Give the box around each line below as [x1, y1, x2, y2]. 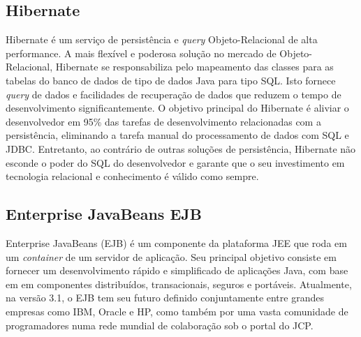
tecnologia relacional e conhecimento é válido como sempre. [6, 169, 259, 184]
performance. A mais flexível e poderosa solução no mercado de [6, 45, 277, 60]
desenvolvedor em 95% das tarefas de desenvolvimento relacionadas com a [6, 114, 321, 128]
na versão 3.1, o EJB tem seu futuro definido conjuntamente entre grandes [6, 290, 324, 305]
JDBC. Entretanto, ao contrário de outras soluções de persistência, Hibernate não [6, 141, 356, 156]
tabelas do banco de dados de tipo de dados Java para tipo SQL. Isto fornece [6, 73, 336, 87]
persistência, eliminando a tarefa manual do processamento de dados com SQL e [6, 128, 349, 142]
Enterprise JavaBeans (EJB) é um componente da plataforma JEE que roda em [6, 235, 347, 250]
